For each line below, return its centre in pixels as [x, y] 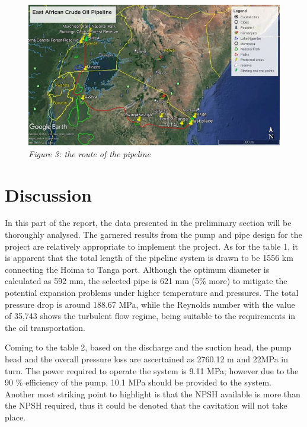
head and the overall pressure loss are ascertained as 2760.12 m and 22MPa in [146, 359]
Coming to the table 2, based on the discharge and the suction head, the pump [148, 347]
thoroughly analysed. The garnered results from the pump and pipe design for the [153, 235]
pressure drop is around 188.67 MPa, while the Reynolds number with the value [150, 304]
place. [15, 417]
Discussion [48, 194]
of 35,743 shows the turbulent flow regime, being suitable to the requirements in [150, 316]
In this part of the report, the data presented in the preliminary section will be [148, 223]
